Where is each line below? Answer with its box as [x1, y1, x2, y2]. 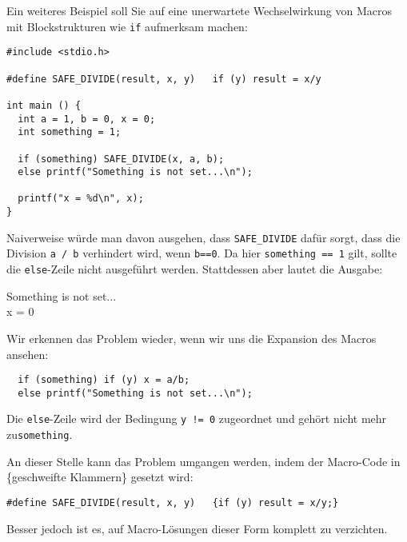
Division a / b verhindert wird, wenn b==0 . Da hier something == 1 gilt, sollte [6, 245, 397, 261]
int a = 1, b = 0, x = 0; [18, 113, 156, 125]
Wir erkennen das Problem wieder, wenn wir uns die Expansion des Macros [6, 329, 377, 346]
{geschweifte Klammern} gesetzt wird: [6, 468, 194, 485]
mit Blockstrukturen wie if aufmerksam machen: [6, 18, 248, 34]
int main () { [6, 99, 82, 111]
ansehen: [6, 345, 49, 362]
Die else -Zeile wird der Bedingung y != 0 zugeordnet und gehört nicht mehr [6, 410, 387, 427]
